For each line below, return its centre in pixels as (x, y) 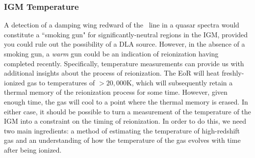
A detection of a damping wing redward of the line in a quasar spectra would (122, 25)
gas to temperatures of (61, 82)
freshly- (233, 73)
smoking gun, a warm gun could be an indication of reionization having (111, 53)
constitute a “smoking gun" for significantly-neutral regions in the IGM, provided (126, 34)
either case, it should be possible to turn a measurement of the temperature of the (127, 111)
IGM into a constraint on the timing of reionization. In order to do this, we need (125, 121)
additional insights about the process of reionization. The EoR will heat (112, 73)
